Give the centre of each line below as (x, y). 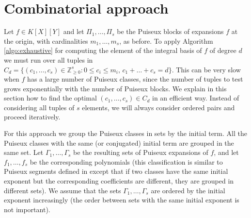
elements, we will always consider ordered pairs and (158, 107)
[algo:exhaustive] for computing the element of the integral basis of (103, 50)
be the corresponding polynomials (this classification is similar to (126, 161)
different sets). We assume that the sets (63, 190)
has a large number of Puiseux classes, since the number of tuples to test (135, 79)
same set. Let (24, 152)
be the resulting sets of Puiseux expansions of (141, 152)
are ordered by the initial (188, 190)
